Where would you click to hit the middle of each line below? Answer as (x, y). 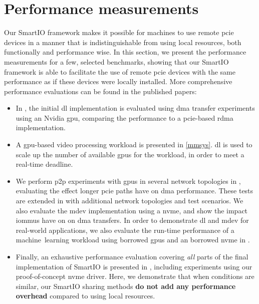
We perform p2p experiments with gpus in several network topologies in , (128, 181)
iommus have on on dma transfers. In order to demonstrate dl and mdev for (132, 220)
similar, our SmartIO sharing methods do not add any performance (126, 286)
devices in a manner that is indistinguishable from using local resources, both (123, 42)
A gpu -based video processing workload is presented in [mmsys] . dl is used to (134, 144)
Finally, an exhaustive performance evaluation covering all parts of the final (132, 256)
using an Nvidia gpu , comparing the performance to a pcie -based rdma (124, 117)
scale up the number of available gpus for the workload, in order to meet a (130, 154)
